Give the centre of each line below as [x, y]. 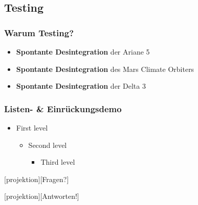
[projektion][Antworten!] [42, 196]
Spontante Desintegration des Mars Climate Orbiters [105, 69]
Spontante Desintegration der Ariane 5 [83, 52]
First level [32, 127]
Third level [58, 162]
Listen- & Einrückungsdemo [63, 108]
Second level [48, 145]
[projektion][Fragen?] [37, 179]
